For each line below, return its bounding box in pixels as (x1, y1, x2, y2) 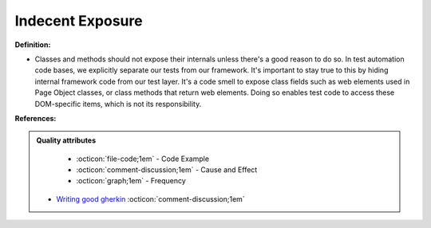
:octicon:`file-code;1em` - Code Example (76, 154, 210, 163)
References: (14, 113, 57, 123)
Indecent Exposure (14, 12, 143, 29)
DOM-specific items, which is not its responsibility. (34, 99, 202, 108)
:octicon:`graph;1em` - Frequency (76, 176, 187, 186)
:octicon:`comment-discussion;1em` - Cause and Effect (76, 165, 258, 175)
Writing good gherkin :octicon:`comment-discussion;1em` (56, 194, 245, 203)
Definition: (14, 40, 51, 49)
